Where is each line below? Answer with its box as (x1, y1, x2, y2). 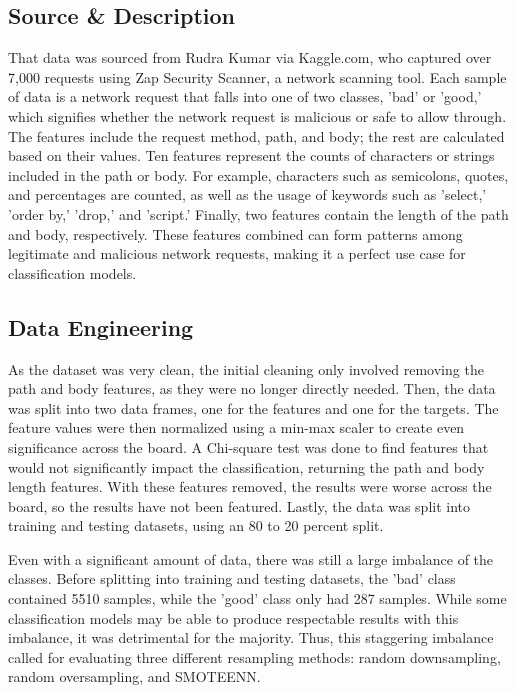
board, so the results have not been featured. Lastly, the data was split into (8, 495, 470, 516)
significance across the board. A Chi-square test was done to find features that (8, 436, 489, 457)
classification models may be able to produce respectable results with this (8, 607, 459, 628)
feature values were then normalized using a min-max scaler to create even (8, 417, 465, 438)
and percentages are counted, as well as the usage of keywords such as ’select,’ (8, 184, 487, 205)
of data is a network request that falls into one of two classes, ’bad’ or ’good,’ (8, 86, 482, 107)
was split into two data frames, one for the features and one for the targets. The (8, 397, 499, 418)
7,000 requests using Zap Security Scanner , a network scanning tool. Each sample (8, 66, 507, 87)
